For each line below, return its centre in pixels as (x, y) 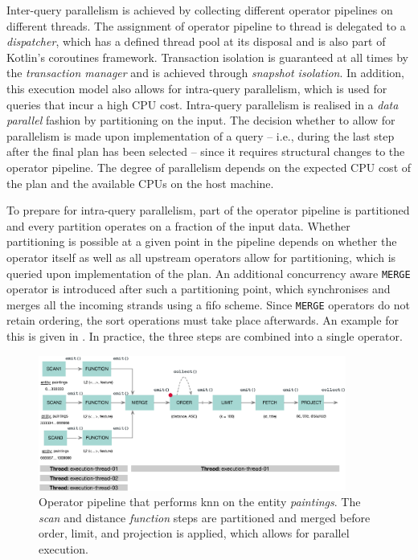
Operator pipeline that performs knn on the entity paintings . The (200, 502)
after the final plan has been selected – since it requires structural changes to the (206, 151)
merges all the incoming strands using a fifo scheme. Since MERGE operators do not (208, 304)
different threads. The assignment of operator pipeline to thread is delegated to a (206, 25)
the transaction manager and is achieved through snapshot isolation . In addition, (206, 73)
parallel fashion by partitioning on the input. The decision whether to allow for (201, 120)
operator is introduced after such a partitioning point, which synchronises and (199, 289)
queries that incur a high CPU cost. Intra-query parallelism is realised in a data (203, 104)
